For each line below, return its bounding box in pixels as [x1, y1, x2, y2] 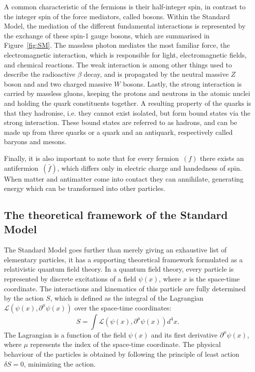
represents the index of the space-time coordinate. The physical [30, 339, 221, 349]
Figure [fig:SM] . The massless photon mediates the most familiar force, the [4, 40, 230, 50]
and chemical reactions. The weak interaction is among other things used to [4, 59, 232, 69]
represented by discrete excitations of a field [4, 274, 137, 284]
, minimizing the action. [24, 358, 96, 369]
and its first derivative [151, 329, 218, 340]
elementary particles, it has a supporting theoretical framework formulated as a [4, 254, 243, 264]
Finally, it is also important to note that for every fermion [4, 153, 179, 163]
